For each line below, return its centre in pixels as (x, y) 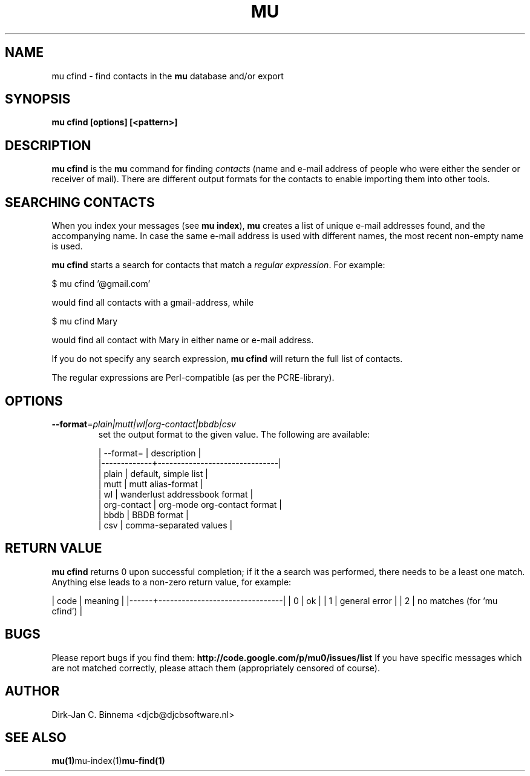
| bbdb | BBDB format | (143, 515)
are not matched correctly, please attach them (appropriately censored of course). (216, 668)
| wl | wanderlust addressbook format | (176, 494)
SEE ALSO (36, 737)
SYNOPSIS (38, 99)
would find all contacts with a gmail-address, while (153, 303)
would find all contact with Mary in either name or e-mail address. (183, 340)
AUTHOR (32, 691)
